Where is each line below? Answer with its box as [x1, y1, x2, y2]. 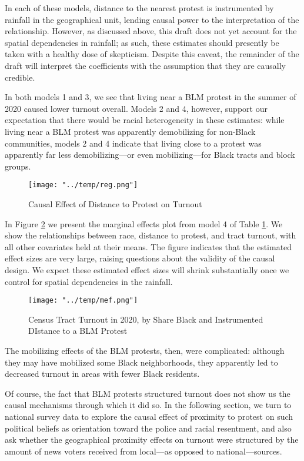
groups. [5, 160, 31, 172]
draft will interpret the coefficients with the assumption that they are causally [5, 59, 286, 71]
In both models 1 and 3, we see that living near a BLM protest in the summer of [5, 91, 296, 103]
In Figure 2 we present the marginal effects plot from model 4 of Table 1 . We [5, 217, 283, 230]
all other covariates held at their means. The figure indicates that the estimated [5, 240, 292, 253]
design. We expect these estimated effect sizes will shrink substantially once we [5, 263, 289, 276]
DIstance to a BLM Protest [28, 324, 128, 337]
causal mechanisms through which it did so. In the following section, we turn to [5, 399, 292, 411]
